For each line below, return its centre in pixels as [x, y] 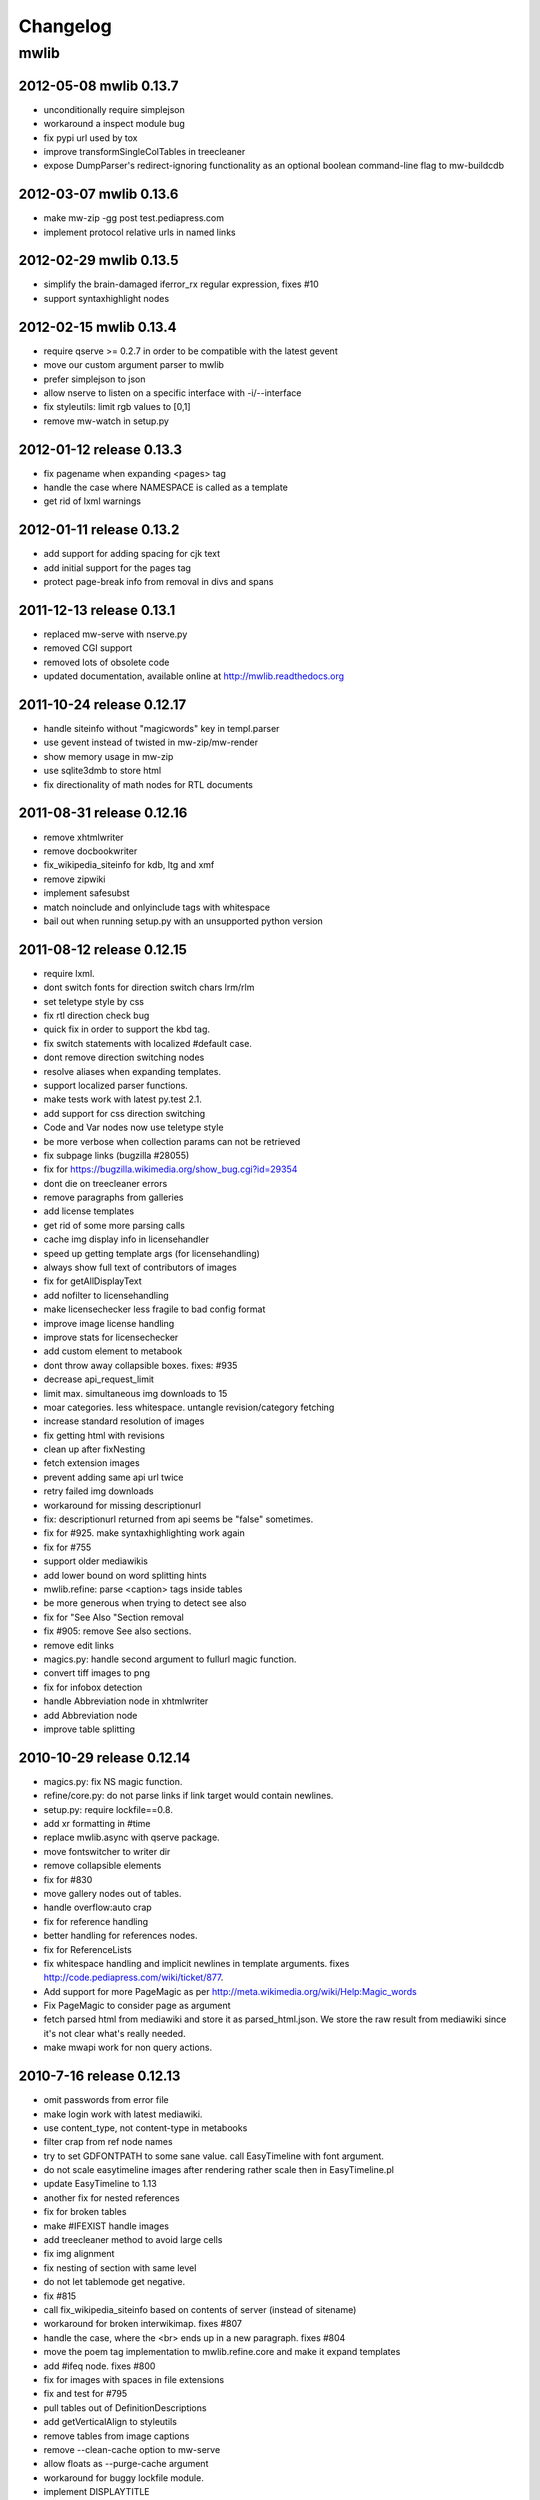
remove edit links [79, 1645]
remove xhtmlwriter [83, 837]
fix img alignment [79, 2254]
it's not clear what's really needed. [114, 2033]
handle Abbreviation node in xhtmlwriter [126, 1701]
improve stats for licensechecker [111, 1337]
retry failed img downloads [98, 1491]
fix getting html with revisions [104, 1435]
